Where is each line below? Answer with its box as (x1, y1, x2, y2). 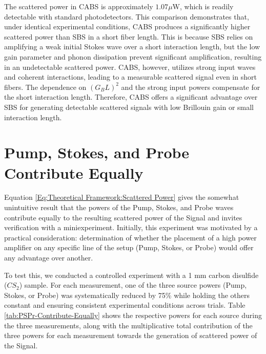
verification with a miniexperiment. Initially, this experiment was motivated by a (4, 222, 258, 233)
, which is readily (179, 1, 234, 11)
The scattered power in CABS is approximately (4, 1, 153, 11)
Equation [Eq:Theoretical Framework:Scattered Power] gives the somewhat (4, 192, 239, 202)
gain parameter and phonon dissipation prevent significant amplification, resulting (4, 51, 262, 62)
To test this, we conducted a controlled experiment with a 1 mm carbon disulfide (4, 269, 259, 280)
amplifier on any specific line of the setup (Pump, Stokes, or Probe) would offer (4, 242, 254, 253)
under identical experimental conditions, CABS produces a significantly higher (4, 21, 251, 32)
